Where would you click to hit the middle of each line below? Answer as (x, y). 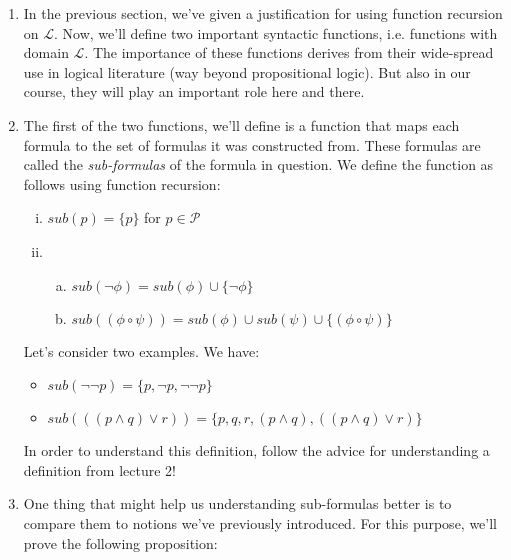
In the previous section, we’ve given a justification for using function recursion (263, 13)
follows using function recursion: (122, 183)
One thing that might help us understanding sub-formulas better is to (237, 503)
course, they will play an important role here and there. (194, 91)
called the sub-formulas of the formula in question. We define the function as (258, 164)
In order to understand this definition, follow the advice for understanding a (256, 450)
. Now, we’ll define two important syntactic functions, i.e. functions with (276, 32)
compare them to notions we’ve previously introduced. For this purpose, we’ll (260, 522)
